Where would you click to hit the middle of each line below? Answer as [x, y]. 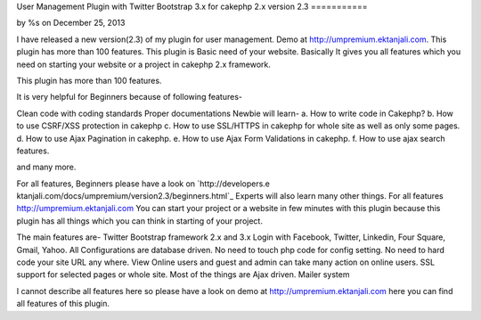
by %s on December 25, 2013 [71, 23]
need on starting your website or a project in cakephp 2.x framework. [144, 64]
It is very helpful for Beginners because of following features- [129, 97]
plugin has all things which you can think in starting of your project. [139, 221]
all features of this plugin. [63, 304]
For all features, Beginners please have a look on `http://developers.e [143, 184]
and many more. [46, 167]
